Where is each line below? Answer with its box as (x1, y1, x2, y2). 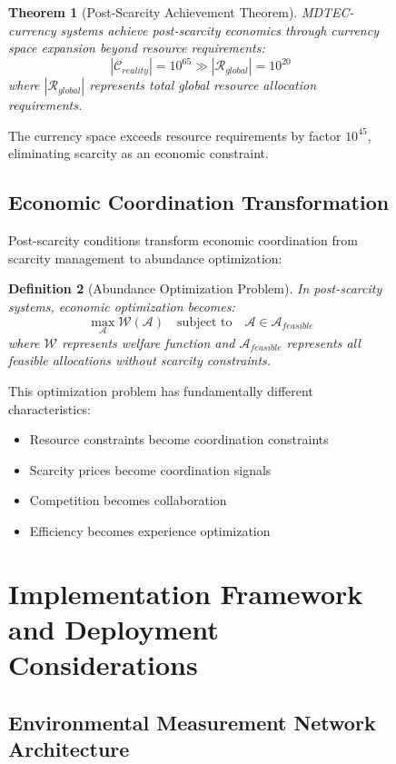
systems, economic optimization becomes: (8, 297, 235, 316)
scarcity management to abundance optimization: (8, 248, 282, 267)
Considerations (8, 646, 198, 683)
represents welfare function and (61, 332, 235, 352)
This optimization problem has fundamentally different (8, 382, 313, 401)
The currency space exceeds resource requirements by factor (8, 125, 342, 144)
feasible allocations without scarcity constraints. (8, 351, 272, 370)
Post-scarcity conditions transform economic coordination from (8, 231, 358, 250)
